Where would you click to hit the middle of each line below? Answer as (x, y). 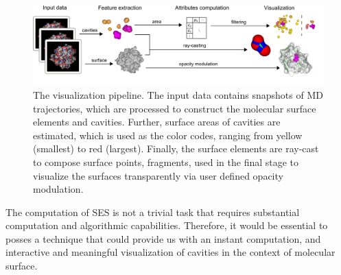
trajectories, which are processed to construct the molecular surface (175, 108)
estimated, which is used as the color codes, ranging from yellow (168, 135)
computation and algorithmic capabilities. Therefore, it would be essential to (167, 225)
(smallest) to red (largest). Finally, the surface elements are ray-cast (176, 148)
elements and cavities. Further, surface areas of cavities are (157, 122)
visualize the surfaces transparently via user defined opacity (158, 175)
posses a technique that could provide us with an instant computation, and (163, 238)
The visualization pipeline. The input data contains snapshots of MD (178, 94)
